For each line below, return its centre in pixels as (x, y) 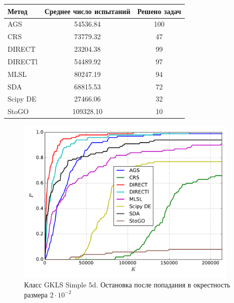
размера (36, 294)
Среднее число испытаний (87, 11)
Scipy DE (22, 99)
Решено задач (159, 11)
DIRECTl (23, 61)
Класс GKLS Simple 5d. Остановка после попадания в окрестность (127, 285)
